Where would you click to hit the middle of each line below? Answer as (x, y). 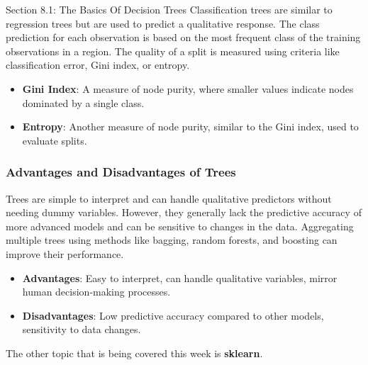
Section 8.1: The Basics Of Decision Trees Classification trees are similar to (169, 9)
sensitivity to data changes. (82, 329)
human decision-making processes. (96, 292)
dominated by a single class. (83, 102)
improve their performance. (65, 253)
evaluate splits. (55, 140)
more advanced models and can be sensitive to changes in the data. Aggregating (180, 226)
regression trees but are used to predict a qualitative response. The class (163, 23)
